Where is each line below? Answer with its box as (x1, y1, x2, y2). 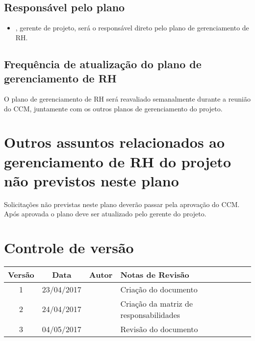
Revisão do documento (120, 323, 198, 335)
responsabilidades (120, 309, 180, 320)
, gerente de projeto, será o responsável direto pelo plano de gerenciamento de (15, 23, 249, 33)
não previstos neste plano (4, 170, 179, 190)
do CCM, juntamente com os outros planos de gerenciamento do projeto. (4, 103, 223, 113)
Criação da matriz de (120, 297, 193, 309)
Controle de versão (4, 237, 134, 258)
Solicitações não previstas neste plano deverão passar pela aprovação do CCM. (4, 199, 240, 209)
